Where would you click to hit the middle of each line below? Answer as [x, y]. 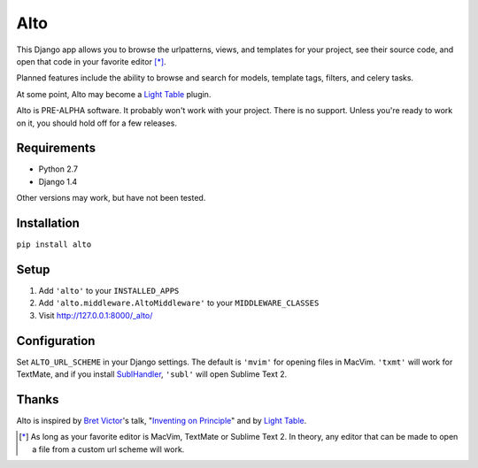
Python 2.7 [58, 169]
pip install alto [54, 245]
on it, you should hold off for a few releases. [96, 123]
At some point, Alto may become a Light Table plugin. [114, 94]
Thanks [38, 399]
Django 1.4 [58, 181]
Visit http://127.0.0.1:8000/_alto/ [96, 315]
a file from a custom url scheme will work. [108, 449]
